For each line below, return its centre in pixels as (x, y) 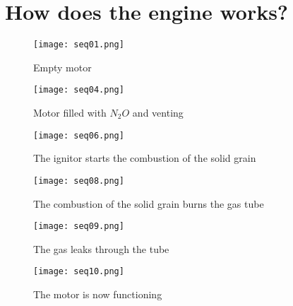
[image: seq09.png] (79, 226)
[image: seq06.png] (79, 135)
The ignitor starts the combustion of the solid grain (145, 158)
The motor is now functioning (98, 294)
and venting (158, 113)
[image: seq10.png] (79, 272)
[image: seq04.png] (79, 90)
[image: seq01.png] (79, 45)
